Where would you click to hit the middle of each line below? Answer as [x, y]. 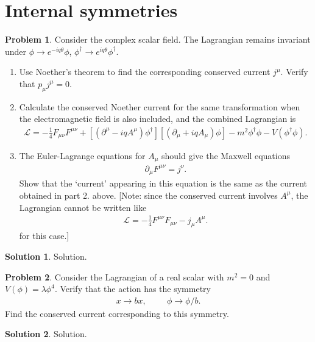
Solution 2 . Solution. [46, 334]
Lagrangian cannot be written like [83, 207]
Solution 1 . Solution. [46, 256]
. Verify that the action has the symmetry [133, 289]
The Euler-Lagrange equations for [82, 155]
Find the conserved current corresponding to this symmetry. [117, 313]
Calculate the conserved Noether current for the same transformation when [160, 106]
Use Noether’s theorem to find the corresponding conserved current [145, 72]
